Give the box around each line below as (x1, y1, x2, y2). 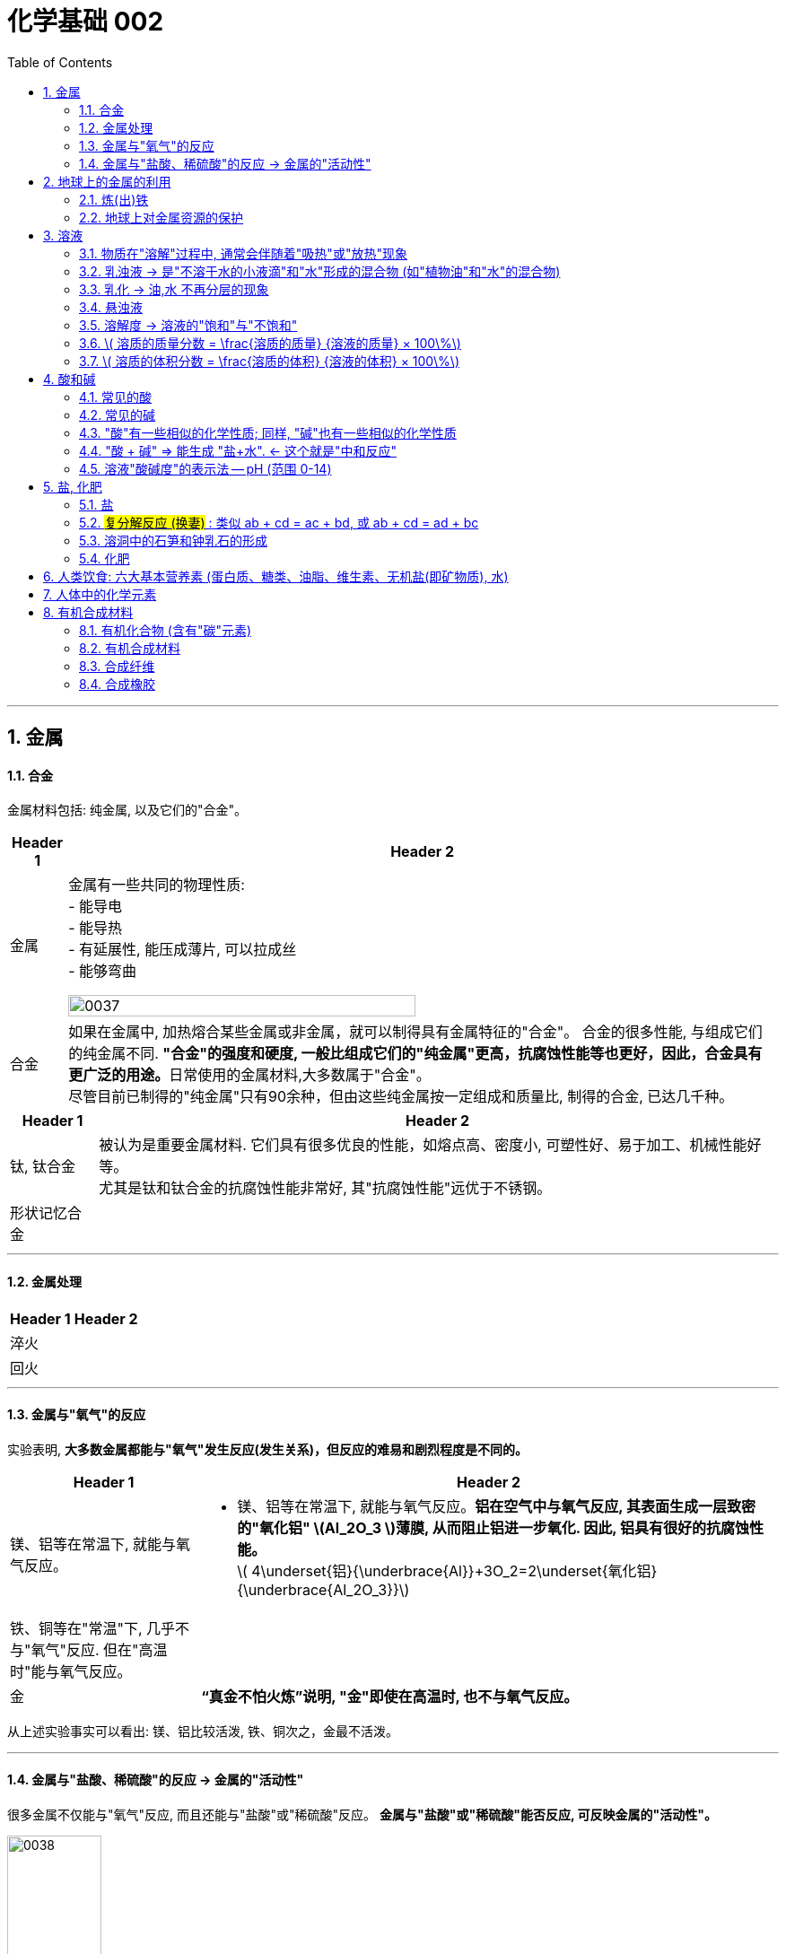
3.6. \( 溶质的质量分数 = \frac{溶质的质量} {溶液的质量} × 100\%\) (79, 335, 461, 351)
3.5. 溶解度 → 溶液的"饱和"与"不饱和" (79, 317, 298, 333)
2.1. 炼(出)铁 (79, 191, 149, 207)
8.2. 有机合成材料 (79, 640, 180, 656)
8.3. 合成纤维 (79, 658, 155, 674)
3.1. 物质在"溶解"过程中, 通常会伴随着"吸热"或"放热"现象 (79, 245, 407, 261)
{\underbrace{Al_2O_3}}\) (237, 1580, 410, 1599)
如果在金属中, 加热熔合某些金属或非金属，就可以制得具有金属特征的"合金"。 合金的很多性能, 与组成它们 (68, 1023, 763, 1042)
